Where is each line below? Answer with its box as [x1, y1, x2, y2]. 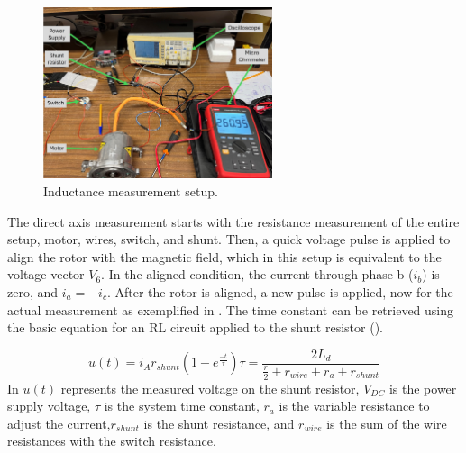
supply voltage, [7, 396, 91, 415]
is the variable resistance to [279, 396, 430, 415]
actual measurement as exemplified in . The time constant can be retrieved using [7, 300, 454, 319]
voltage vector [7, 265, 85, 284]
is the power [388, 378, 457, 397]
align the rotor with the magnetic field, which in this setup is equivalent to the [7, 247, 442, 266]
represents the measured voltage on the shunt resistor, [60, 378, 360, 397]
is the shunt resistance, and [143, 413, 295, 432]
